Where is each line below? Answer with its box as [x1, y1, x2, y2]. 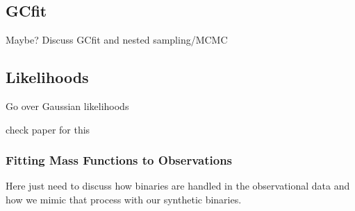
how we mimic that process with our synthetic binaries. [6, 192, 242, 206]
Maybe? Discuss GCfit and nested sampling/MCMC [6, 33, 228, 47]
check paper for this [6, 122, 90, 136]
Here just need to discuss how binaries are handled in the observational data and [6, 178, 350, 193]
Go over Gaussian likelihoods [6, 99, 129, 113]
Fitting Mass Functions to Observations [6, 152, 233, 169]
